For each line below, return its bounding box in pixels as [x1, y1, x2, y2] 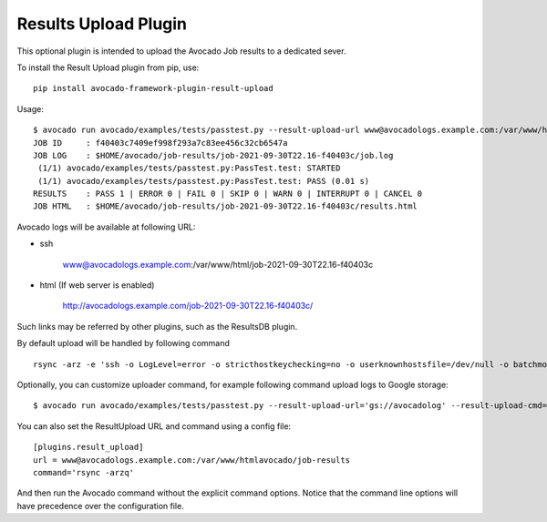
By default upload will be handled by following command [16, 338, 230, 349]
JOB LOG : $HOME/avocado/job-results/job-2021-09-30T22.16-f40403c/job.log [33, 150, 394, 160]
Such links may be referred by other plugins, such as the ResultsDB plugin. [16, 321, 298, 332]
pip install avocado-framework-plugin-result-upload [33, 83, 273, 94]
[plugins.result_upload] [33, 442, 144, 453]
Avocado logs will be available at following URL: [16, 221, 196, 232]
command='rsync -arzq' [33, 467, 135, 477]
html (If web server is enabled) [39, 280, 155, 291]
